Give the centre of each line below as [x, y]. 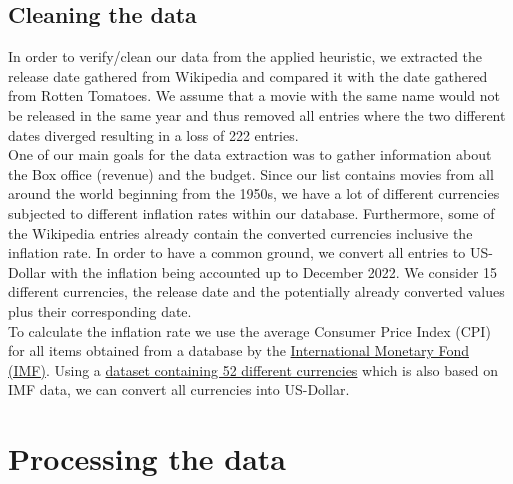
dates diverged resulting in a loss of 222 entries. [153, 134]
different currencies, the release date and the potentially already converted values [256, 291]
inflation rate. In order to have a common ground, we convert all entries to [237, 252]
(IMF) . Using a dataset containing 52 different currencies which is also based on [253, 369]
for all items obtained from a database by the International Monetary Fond [238, 350]
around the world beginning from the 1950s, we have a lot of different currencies [254, 193]
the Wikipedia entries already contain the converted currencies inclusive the [240, 232]
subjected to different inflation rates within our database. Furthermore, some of [251, 212]
